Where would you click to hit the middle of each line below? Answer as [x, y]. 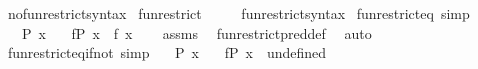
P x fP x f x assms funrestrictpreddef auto [196, 32]
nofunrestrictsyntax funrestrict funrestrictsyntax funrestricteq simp [238, 13]
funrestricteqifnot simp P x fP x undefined [167, 52]
